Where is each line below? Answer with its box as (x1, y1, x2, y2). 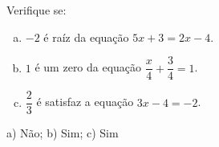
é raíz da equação (43, 28, 129, 45)
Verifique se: (6, 2, 67, 18)
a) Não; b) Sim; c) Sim (6, 125, 119, 141)
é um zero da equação (34, 59, 142, 76)
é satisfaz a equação (36, 93, 134, 110)
